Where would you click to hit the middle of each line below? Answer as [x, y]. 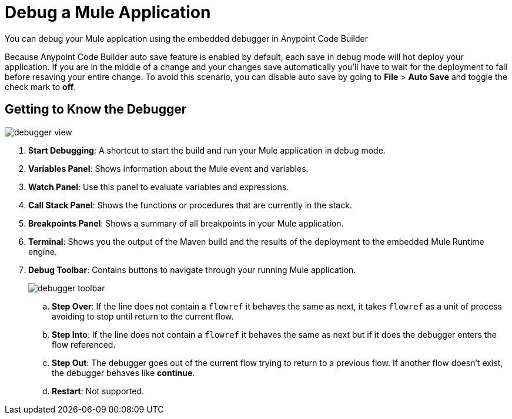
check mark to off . [41, 87]
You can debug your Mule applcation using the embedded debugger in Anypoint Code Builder [186, 38]
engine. [43, 251]
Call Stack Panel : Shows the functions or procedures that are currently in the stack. [190, 205]
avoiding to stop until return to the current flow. [143, 316]
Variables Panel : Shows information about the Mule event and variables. [168, 168]
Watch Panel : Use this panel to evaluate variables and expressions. [159, 187]
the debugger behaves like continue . [123, 373]
